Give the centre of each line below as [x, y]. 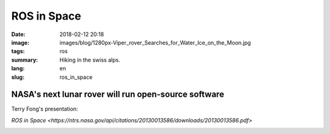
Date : [18, 34]
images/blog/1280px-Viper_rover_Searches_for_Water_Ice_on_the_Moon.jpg [155, 42]
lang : [18, 69]
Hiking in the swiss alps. [90, 60]
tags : [18, 51]
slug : [18, 77]
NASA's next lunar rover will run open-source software [118, 95]
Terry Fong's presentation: [45, 109]
